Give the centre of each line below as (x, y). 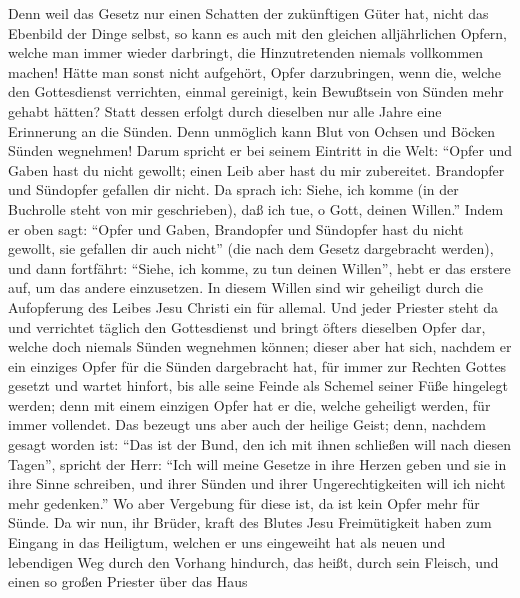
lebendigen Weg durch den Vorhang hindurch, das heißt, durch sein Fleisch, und (253, 561)
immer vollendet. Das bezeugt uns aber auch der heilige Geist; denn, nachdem (247, 424)
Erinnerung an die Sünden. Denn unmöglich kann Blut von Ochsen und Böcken (252, 130)
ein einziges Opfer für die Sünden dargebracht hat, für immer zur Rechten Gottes (257, 365)
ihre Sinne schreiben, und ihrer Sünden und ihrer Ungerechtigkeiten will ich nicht (257, 483)
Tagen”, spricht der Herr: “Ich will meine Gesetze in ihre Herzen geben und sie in (257, 463)
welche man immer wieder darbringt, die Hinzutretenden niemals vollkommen (246, 52)
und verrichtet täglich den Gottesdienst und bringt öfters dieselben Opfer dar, (247, 326)
